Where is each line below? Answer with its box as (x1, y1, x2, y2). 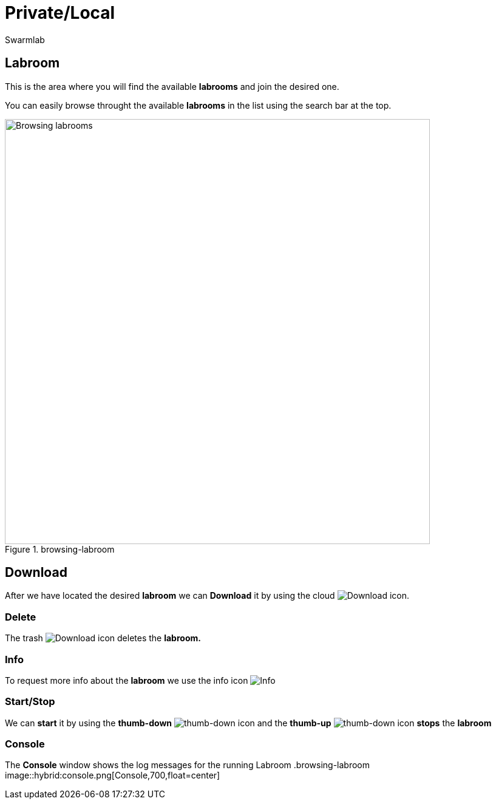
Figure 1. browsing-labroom (5, 543, 115, 554)
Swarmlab (5, 34, 45, 45)
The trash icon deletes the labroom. (5, 633, 201, 644)
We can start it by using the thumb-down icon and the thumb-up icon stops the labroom (5, 717, 492, 728)
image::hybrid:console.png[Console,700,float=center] (5, 770, 220, 781)
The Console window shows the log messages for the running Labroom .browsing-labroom (5, 760, 370, 771)
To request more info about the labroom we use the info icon (5, 675, 248, 686)
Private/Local (5, 2, 115, 23)
